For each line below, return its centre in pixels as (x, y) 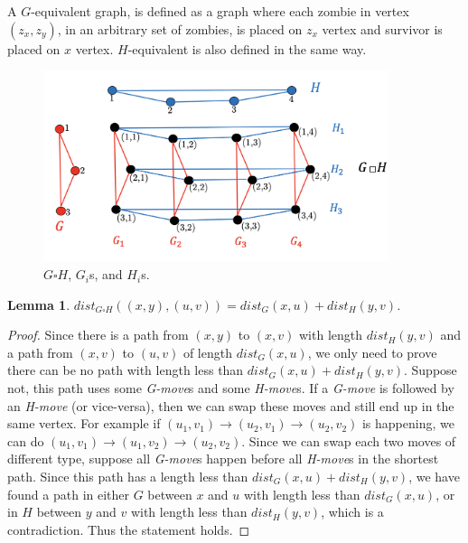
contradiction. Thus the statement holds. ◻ (129, 529)
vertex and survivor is (382, 28)
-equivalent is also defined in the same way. (247, 48)
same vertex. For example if (84, 423)
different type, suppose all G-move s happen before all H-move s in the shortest (223, 459)
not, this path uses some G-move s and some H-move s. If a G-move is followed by (231, 388)
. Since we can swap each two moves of (349, 440)
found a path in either (69, 494)
